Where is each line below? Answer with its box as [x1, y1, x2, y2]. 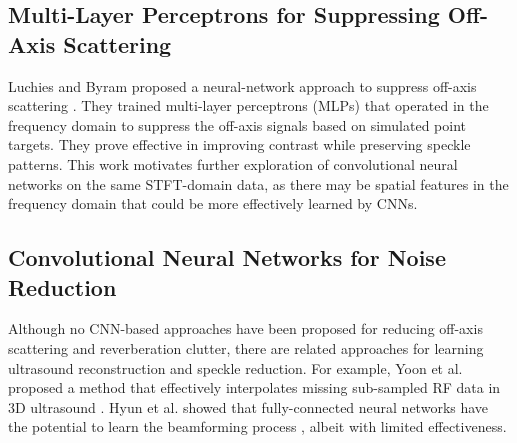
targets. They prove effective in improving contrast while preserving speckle [8, 134, 471, 155]
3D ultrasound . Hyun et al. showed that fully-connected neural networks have [8, 396, 489, 417]
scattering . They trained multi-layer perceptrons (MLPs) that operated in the [8, 95, 489, 116]
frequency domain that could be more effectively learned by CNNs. [8, 193, 418, 214]
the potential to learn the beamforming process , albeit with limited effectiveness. [8, 416, 507, 437]
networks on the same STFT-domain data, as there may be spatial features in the [8, 173, 509, 194]
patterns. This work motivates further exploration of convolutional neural [8, 153, 458, 174]
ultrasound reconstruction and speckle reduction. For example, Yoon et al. [8, 357, 463, 378]
